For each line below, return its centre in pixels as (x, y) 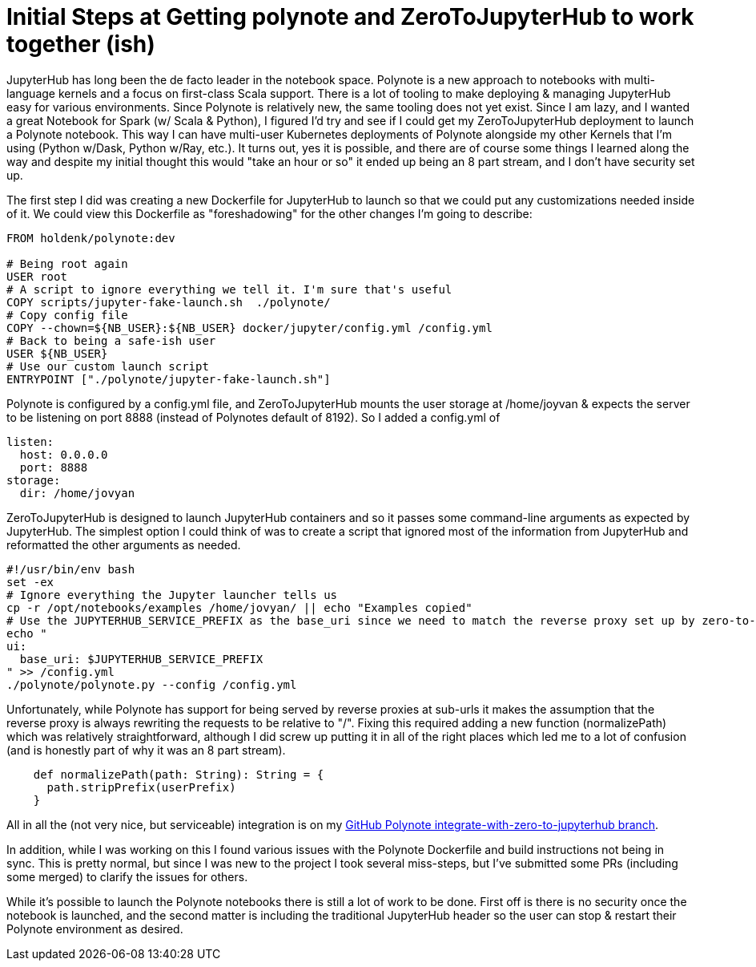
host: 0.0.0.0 (64, 454)
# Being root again (67, 263)
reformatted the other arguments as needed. (124, 544)
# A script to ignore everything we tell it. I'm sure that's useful (229, 289)
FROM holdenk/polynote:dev (91, 238)
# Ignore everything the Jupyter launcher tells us (172, 595)
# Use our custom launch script (108, 366)
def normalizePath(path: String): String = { (179, 774)
